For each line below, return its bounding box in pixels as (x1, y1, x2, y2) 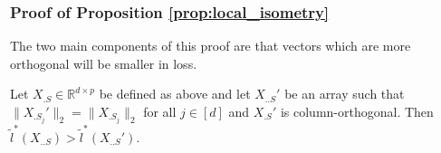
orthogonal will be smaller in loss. (10, 53, 197, 72)
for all (143, 102, 177, 120)
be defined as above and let (99, 84, 251, 103)
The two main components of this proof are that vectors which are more (10, 36, 411, 55)
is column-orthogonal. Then (280, 102, 434, 120)
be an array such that (284, 84, 405, 103)
